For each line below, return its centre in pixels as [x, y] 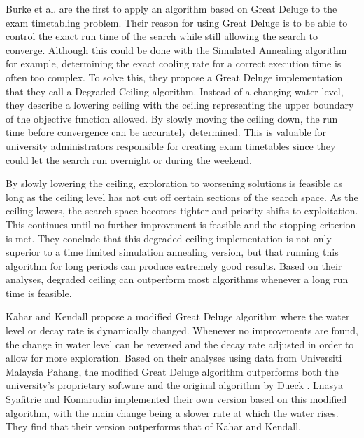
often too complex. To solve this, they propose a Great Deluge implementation [174, 77]
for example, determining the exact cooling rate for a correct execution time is [174, 63]
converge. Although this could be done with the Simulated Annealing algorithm [176, 49]
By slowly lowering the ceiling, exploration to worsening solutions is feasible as [174, 183]
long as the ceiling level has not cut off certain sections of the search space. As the [182, 197]
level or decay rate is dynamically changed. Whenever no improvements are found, [182, 330]
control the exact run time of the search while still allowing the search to [162, 36]
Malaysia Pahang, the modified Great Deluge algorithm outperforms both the [172, 371]
